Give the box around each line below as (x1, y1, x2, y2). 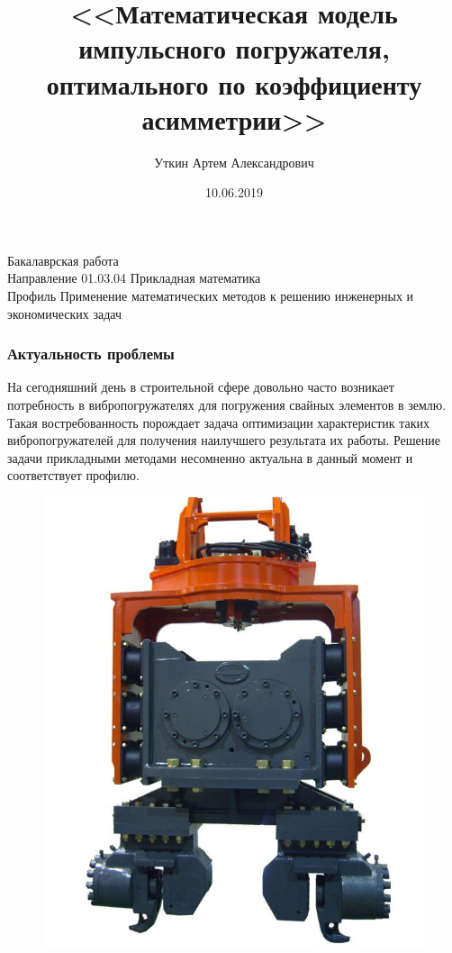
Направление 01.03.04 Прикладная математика (7, 268, 261, 287)
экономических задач (7, 304, 122, 322)
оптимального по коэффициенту (46, 65, 422, 102)
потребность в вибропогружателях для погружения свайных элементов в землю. (7, 395, 447, 414)
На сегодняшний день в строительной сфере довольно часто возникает (7, 377, 394, 396)
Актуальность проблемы (7, 342, 175, 365)
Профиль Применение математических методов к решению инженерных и (7, 286, 414, 305)
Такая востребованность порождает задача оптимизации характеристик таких (7, 413, 430, 431)
